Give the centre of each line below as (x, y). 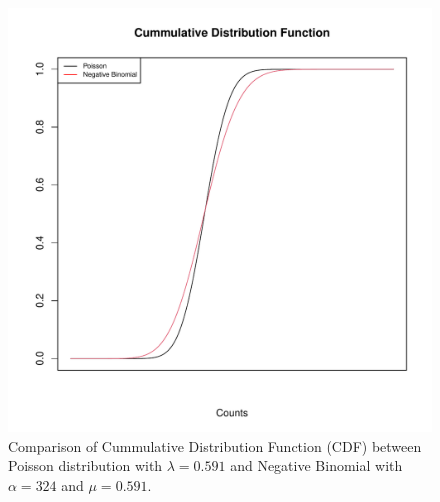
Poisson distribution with (85, 465)
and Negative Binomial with (316, 465)
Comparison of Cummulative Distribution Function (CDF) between (215, 445)
